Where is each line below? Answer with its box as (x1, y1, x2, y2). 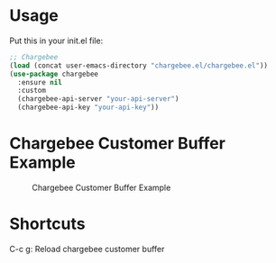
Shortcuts (9, 213, 86, 234)
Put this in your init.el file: (9, 35, 104, 46)
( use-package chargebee (9, 69, 99, 78)
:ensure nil (17, 77, 63, 86)
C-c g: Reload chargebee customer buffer (9, 243, 165, 254)
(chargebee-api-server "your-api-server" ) (17, 95, 179, 104)
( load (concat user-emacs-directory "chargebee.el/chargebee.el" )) (9, 60, 269, 70)
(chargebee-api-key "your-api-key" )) (17, 103, 160, 113)
